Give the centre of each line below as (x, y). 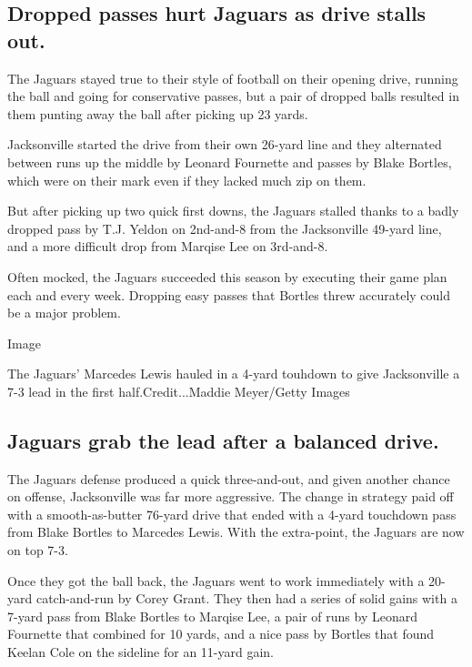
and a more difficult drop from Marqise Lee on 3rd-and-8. (168, 246)
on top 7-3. (38, 550)
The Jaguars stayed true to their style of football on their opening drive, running (233, 78)
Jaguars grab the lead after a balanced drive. (223, 440)
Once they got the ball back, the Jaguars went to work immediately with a (216, 580)
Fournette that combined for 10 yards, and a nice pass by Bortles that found (221, 634)
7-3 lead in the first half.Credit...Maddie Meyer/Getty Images (179, 391)
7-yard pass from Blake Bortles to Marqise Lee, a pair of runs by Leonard (212, 616)
